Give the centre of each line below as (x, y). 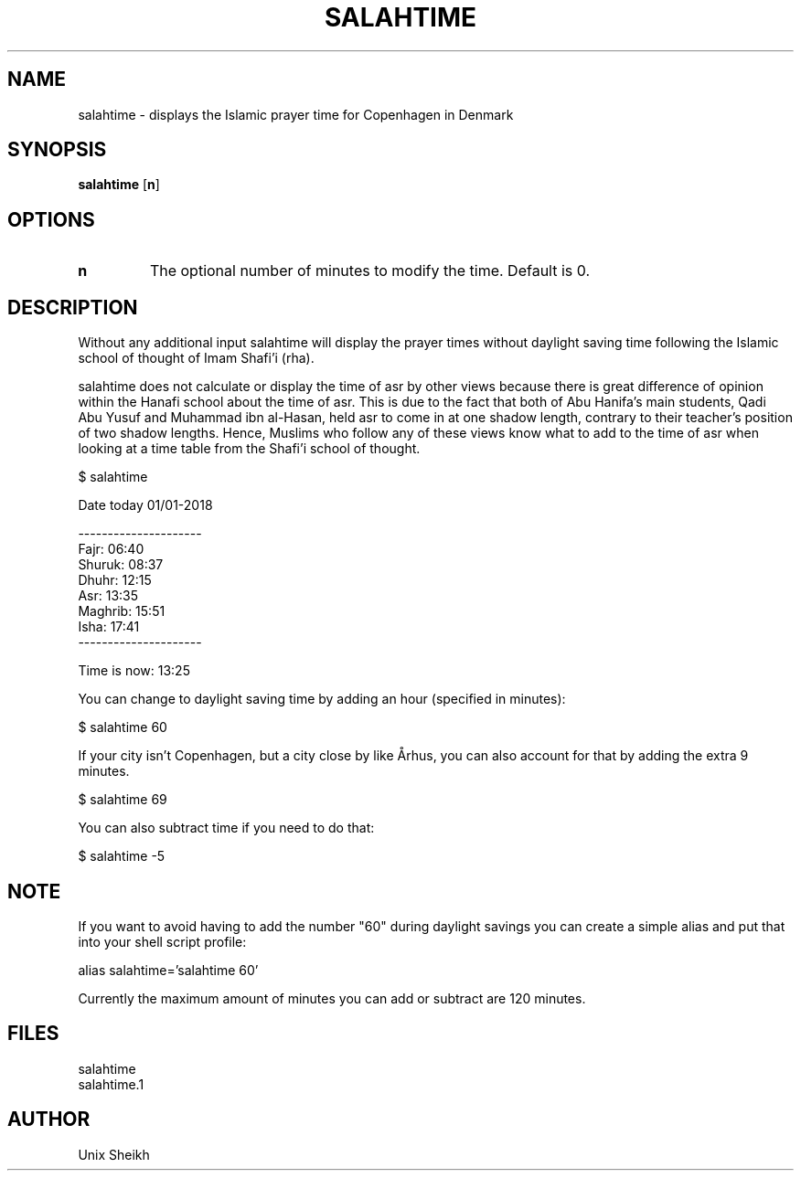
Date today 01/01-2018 (145, 505)
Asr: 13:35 (108, 596)
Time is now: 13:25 (134, 671)
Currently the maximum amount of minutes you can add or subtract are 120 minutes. (332, 998)
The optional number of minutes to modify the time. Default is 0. (370, 271)
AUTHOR (49, 1120)
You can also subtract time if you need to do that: (226, 828)
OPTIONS (51, 219)
